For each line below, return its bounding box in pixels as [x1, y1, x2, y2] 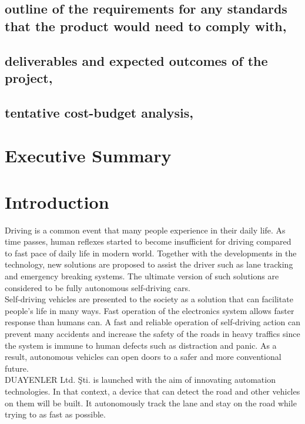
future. [5, 362, 29, 374]
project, [5, 68, 53, 86]
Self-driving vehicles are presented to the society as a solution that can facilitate [5, 293, 293, 305]
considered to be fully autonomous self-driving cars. [5, 281, 190, 293]
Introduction [5, 189, 109, 213]
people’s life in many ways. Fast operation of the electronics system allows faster [5, 304, 294, 316]
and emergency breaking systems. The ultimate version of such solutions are [5, 270, 279, 282]
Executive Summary [5, 143, 172, 168]
